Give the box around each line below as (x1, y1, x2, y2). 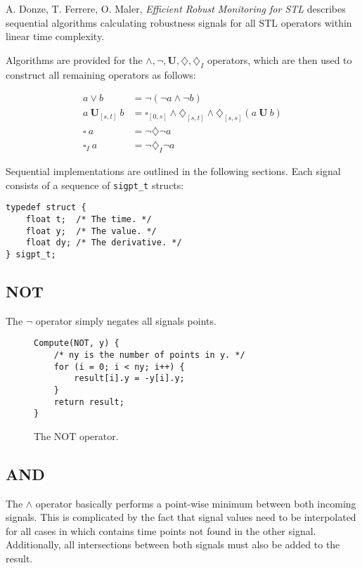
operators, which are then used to (207, 52, 352, 67)
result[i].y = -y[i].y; (74, 373, 185, 384)
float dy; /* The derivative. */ (25, 238, 182, 248)
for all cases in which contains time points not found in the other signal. (6, 523, 316, 538)
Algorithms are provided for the (6, 52, 143, 67)
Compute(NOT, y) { (34, 338, 119, 349)
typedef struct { (6, 202, 86, 213)
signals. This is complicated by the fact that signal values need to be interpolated (6, 510, 356, 524)
